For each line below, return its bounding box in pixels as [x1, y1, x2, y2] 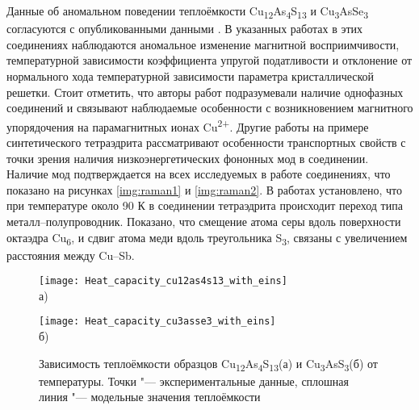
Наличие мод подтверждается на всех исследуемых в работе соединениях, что [6, 165, 391, 182]
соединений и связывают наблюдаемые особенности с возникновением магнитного [6, 99, 413, 116]
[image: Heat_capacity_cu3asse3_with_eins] [39, 316, 276, 328]
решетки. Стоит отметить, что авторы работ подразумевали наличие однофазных [6, 83, 404, 100]
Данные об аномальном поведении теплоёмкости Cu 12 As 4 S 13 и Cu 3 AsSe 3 [6, 2, 369, 21]
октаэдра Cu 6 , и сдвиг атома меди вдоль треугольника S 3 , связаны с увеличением [6, 228, 408, 248]
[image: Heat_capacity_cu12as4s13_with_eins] [39, 275, 287, 287]
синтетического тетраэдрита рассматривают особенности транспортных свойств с [6, 133, 406, 150]
